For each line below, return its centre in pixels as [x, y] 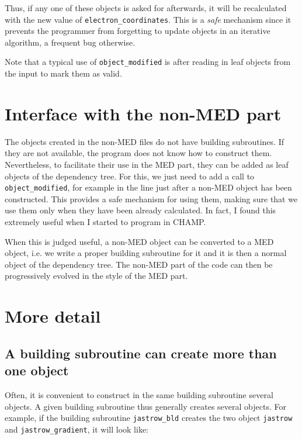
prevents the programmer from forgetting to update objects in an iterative [138, 31]
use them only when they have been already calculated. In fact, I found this [140, 210]
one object [37, 370]
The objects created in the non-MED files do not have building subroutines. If [144, 141]
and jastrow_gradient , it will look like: [77, 429]
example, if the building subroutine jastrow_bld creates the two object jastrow [149, 418]
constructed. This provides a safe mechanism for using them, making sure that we [151, 198]
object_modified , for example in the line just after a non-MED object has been [148, 187]
